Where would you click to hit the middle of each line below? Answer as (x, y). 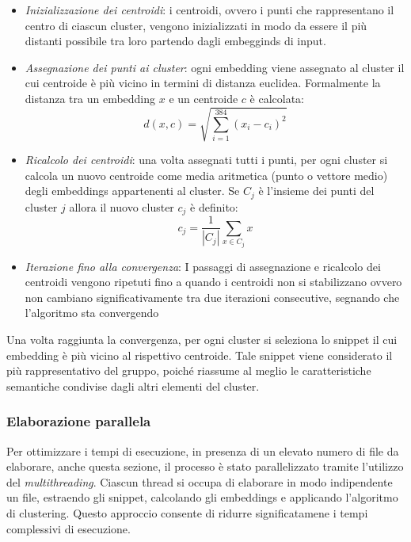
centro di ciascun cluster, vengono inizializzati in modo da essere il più (196, 25)
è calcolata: (277, 98)
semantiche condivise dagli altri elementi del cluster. (133, 386)
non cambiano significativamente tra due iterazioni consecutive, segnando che (212, 297)
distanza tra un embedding (90, 98)
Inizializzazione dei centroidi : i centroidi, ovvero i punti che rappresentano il (209, 10)
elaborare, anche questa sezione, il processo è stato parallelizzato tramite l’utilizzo (205, 466)
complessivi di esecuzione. (68, 528)
